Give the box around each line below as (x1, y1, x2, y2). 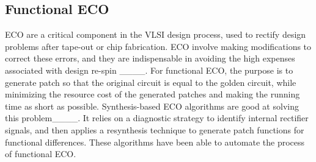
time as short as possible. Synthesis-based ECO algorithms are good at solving (5, 99, 299, 112)
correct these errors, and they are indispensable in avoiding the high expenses (5, 52, 295, 65)
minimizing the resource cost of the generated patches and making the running (5, 88, 300, 100)
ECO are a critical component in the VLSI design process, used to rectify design (5, 28, 306, 41)
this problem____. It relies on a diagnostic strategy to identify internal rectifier (5, 111, 309, 124)
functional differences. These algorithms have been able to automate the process (5, 135, 305, 148)
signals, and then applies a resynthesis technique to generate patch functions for (5, 123, 304, 136)
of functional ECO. (5, 147, 76, 160)
